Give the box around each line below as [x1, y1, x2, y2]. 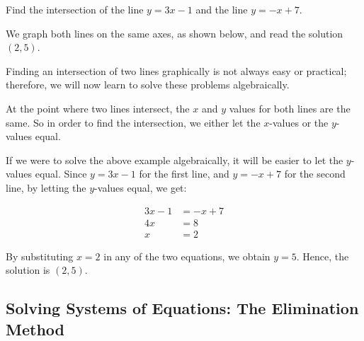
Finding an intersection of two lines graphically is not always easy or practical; [6, 63, 347, 78]
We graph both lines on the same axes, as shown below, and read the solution [6, 25, 343, 40]
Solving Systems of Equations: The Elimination [6, 297, 359, 319]
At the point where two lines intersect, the [6, 100, 190, 115]
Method [6, 318, 64, 340]
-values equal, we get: [94, 180, 187, 195]
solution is [6, 262, 50, 277]
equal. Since [35, 166, 87, 181]
